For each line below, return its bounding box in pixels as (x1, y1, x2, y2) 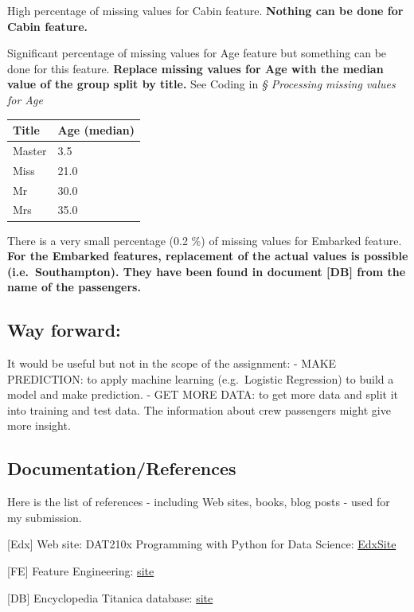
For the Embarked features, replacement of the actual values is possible (7, 248, 408, 264)
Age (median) (57, 122, 135, 138)
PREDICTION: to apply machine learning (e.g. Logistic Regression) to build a (7, 370, 394, 387)
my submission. (7, 509, 82, 525)
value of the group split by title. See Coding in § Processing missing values (7, 76, 396, 92)
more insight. (7, 417, 71, 434)
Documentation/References (7, 456, 236, 481)
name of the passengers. (7, 279, 141, 295)
